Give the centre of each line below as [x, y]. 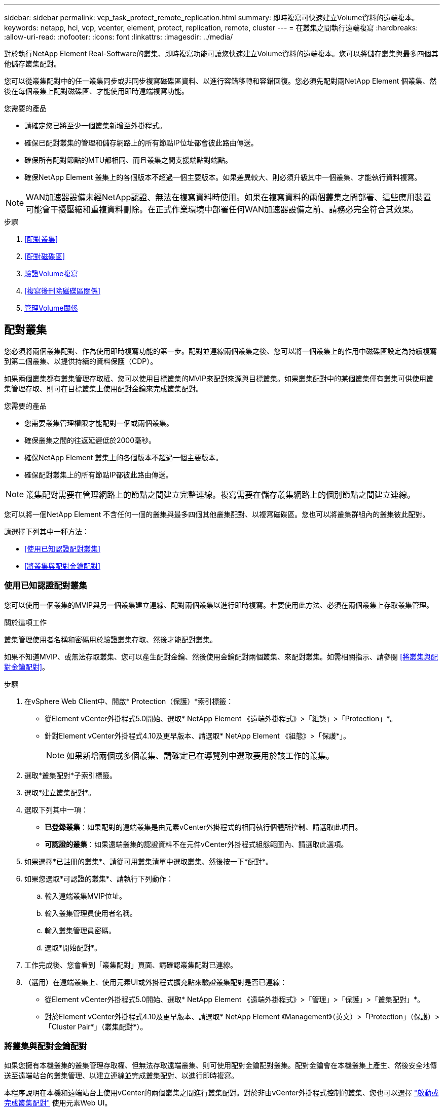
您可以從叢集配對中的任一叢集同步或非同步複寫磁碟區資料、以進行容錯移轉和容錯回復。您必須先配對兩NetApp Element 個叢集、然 [220, 81]
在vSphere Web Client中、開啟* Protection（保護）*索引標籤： [129, 701]
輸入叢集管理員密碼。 [80, 930]
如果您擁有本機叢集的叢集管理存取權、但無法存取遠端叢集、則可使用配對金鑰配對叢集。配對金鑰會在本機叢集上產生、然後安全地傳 [220, 1065]
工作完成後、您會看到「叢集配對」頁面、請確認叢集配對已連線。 [131, 965]
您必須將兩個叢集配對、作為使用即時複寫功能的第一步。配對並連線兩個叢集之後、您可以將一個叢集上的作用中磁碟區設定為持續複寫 [220, 351]
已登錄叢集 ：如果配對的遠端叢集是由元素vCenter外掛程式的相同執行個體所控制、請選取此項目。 [203, 827]
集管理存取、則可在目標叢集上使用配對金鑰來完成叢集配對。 [103, 388]
